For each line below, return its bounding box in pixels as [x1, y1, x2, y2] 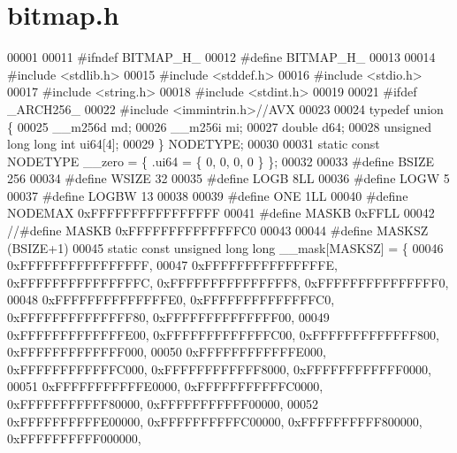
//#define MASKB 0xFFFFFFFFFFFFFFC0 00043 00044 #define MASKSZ [7, 221, 429, 240]
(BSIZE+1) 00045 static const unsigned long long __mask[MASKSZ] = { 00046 [7, 238, 444, 257]
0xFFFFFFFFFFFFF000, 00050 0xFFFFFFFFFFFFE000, [7, 342, 326, 361]
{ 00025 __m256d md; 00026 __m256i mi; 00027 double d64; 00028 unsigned [7, 117, 431, 135]
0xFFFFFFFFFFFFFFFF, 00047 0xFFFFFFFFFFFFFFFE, [7, 256, 338, 274]
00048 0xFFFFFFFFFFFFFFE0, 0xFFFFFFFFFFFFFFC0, [7, 290, 335, 309]
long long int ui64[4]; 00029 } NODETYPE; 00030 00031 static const [7, 134, 380, 153]
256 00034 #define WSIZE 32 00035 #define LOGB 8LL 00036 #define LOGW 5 [7, 169, 450, 188]
